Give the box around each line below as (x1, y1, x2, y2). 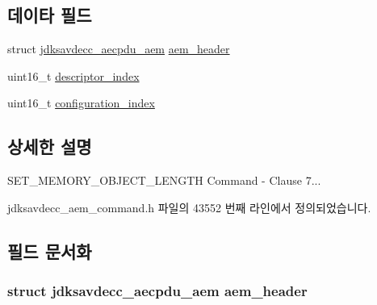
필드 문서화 (7, 238, 92, 263)
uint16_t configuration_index (7, 94, 155, 111)
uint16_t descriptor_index (7, 67, 140, 84)
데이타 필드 (7, 2, 92, 27)
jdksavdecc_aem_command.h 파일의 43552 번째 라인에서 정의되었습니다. (7, 198, 371, 215)
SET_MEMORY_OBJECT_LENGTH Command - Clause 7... (7, 172, 321, 189)
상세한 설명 (7, 134, 92, 159)
